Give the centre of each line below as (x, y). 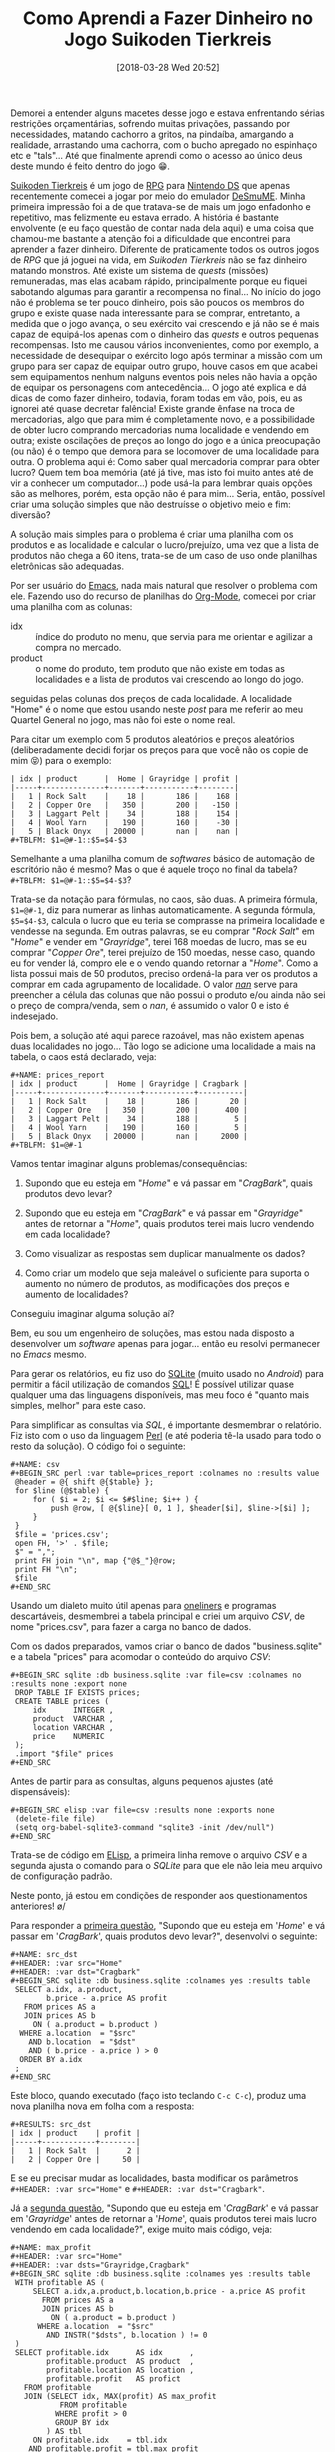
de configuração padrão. (61, 1876)
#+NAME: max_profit (51, 2247)
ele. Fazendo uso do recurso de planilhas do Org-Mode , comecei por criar (163, 596)
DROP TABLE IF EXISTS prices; (77, 1692)
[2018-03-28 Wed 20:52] (168, 67)
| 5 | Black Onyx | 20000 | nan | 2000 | (129, 1136)
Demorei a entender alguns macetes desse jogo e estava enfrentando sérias (167, 113)
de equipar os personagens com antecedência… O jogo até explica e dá (158, 387)
